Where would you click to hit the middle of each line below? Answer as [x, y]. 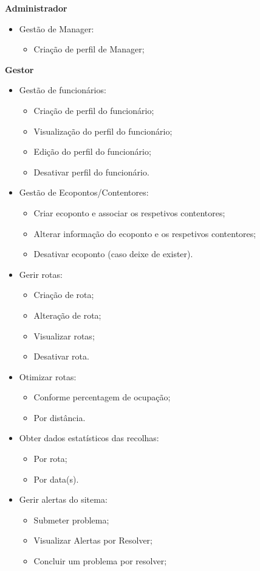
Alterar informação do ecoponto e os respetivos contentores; [145, 233]
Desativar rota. [61, 356]
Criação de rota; [64, 295]
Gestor [19, 69]
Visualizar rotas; [64, 335]
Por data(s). [56, 479]
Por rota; [50, 459]
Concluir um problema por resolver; [100, 561]
